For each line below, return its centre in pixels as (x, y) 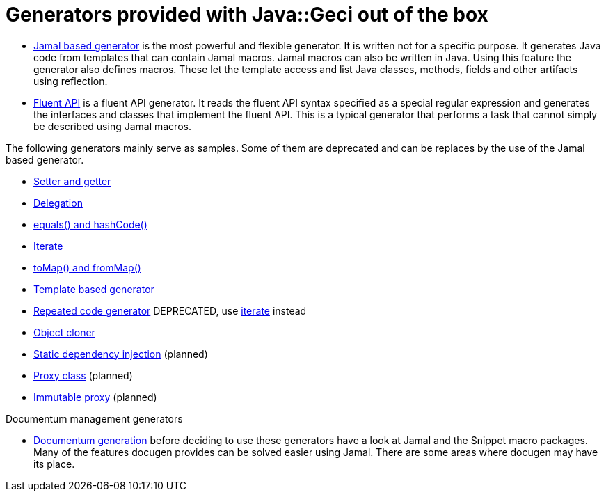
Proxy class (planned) (83, 375)
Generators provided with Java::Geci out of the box (247, 15)
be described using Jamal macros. (112, 126)
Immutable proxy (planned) (95, 397)
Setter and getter (72, 181)
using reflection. (71, 81)
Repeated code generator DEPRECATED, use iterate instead (170, 310)
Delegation (58, 203)
